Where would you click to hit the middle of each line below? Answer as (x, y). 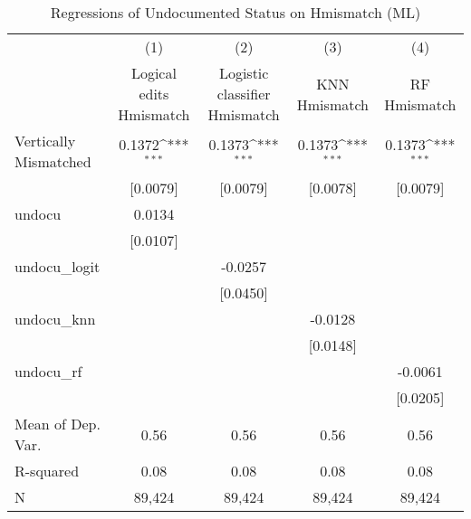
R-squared (47, 471)
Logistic (244, 73)
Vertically (45, 141)
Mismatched (53, 161)
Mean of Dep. (58, 424)
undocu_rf (48, 371)
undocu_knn (55, 319)
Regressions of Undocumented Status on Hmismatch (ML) (235, 12)
